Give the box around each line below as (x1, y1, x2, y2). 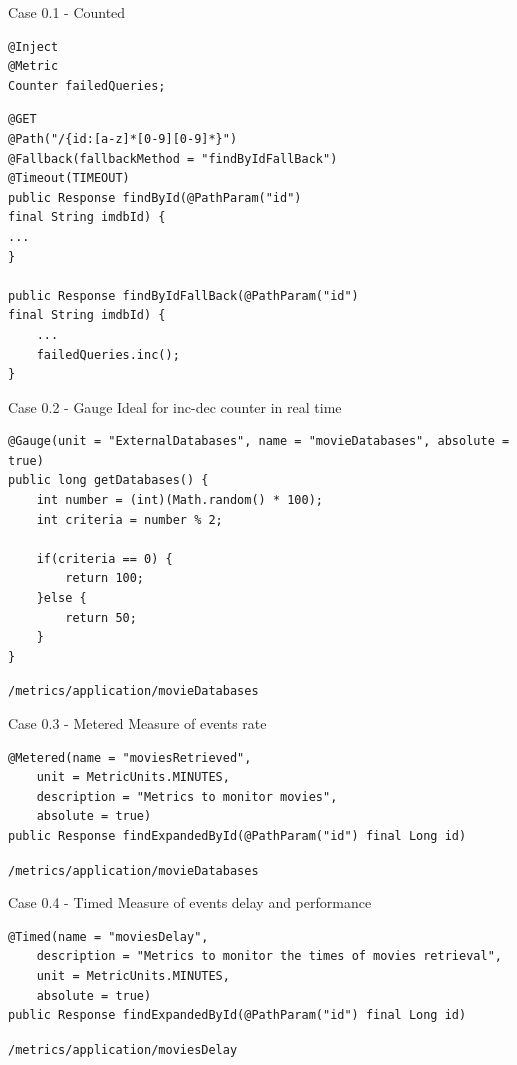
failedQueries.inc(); (36, 347, 180, 362)
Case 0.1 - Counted (8, 2, 126, 22)
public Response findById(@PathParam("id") (8, 190, 302, 205)
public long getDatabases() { (8, 473, 209, 488)
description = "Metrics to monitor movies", (36, 789, 338, 804)
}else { (36, 591, 87, 606)
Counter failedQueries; (8, 78, 166, 93)
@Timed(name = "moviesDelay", (8, 929, 209, 944)
